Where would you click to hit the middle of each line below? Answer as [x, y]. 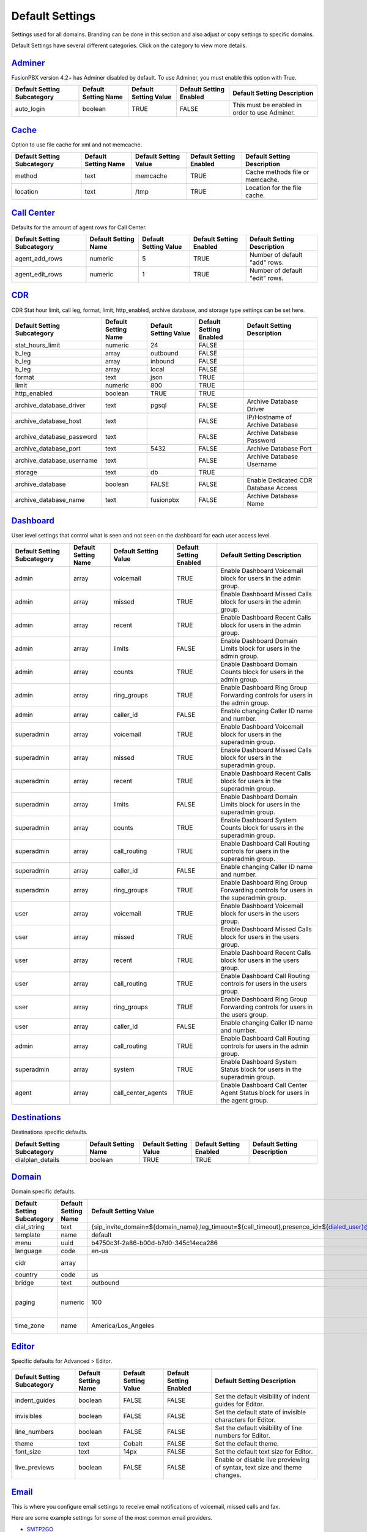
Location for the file [274, 188]
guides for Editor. [239, 1404]
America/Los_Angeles [123, 1325]
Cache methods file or [277, 172]
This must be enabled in [267, 105]
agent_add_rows [39, 259]
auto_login [30, 109]
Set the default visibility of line [258, 1428]
